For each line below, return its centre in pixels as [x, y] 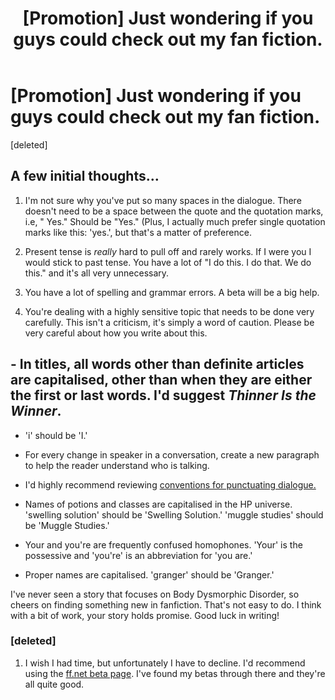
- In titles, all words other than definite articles [157, 364]
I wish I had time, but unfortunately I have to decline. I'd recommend [165, 663]
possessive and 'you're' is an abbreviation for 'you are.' [138, 555]
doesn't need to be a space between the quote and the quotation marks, [174, 211]
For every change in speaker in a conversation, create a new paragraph [172, 454]
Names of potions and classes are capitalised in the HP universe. [158, 504]
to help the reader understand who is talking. [117, 465]
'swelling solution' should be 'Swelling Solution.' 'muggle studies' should [174, 514]
